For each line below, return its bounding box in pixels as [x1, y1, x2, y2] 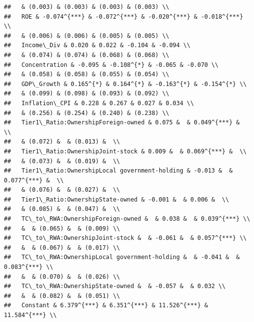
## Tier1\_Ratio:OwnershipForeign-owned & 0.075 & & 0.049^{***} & [4, 119, 240, 126]
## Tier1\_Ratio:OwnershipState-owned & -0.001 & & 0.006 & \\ [4, 196, 229, 203]
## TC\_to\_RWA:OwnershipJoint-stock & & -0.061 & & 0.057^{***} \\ [4, 234, 247, 242]
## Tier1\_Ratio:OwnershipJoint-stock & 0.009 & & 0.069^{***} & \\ [4, 147, 247, 155]
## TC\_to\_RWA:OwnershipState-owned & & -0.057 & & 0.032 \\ [4, 283, 226, 290]
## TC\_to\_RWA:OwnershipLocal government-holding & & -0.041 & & [4, 254, 240, 261]
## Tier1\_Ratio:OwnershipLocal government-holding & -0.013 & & [4, 167, 233, 175]
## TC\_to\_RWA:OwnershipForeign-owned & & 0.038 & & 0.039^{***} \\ [4, 215, 251, 223]
